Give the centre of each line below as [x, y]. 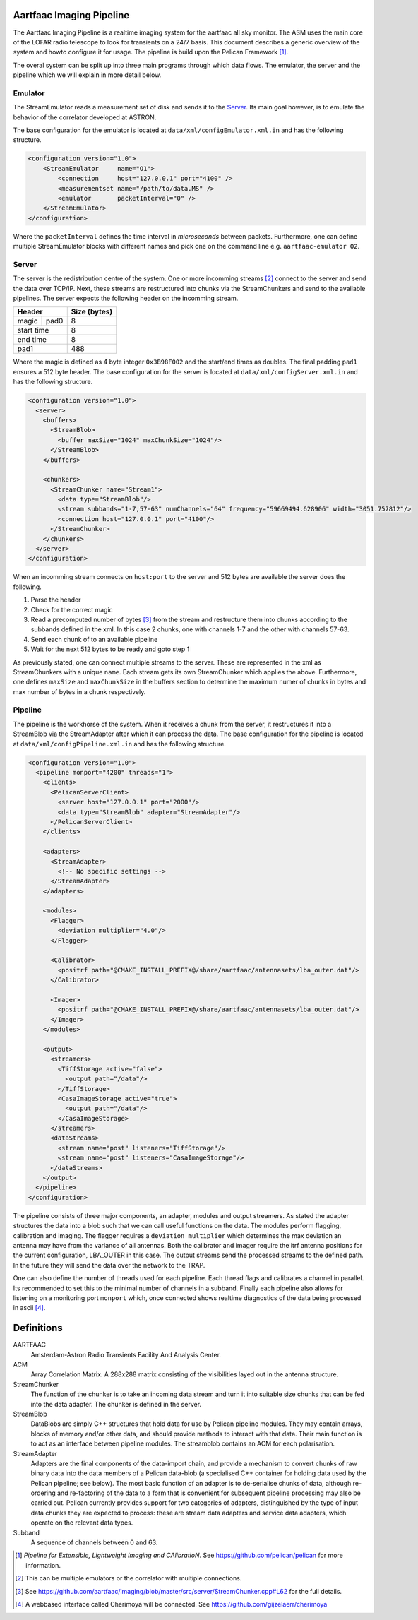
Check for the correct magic [72, 609]
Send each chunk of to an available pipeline [94, 639]
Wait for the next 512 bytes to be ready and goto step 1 [110, 649]
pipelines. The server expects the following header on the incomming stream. [126, 298]
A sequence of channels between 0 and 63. [94, 1542]
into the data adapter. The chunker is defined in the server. [116, 1404]
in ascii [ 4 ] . [29, 1308]
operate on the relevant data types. [82, 1523]
